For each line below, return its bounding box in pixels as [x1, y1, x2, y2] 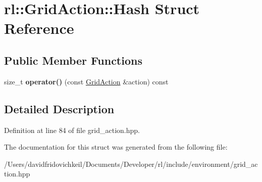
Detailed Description [4, 101, 115, 116]
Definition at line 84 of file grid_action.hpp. [4, 124, 140, 135]
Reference [4, 18, 74, 38]
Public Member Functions [4, 52, 142, 68]
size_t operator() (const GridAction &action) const [4, 76, 169, 86]
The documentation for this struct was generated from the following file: [4, 142, 228, 152]
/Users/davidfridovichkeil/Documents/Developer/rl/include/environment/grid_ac [4, 158, 258, 169]
